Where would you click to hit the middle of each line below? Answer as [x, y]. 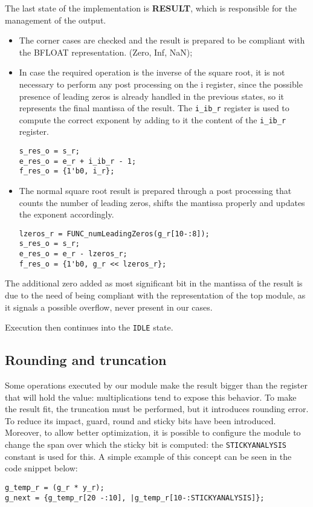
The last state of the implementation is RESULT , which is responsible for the [151, 8]
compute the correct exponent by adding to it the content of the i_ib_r [153, 119]
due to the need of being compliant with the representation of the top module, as [155, 295]
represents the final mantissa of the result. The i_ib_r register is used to [154, 108]
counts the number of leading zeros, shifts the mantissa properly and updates [162, 202]
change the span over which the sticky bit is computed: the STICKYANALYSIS [146, 444]
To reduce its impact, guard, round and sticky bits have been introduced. [140, 420]
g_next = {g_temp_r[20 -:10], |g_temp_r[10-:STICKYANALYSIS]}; [135, 498]
